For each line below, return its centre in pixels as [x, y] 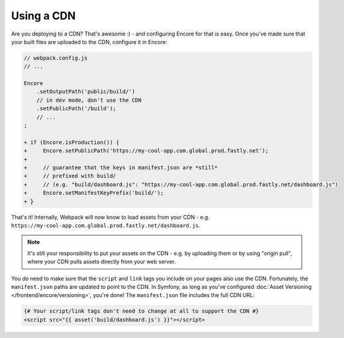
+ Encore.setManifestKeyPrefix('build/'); [94, 193]
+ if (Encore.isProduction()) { [72, 142]
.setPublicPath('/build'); [77, 109]
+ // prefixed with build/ [70, 176]
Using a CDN [43, 16]
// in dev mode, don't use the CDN [89, 100]
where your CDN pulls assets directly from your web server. [102, 261]
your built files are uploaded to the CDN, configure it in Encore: [89, 42]
